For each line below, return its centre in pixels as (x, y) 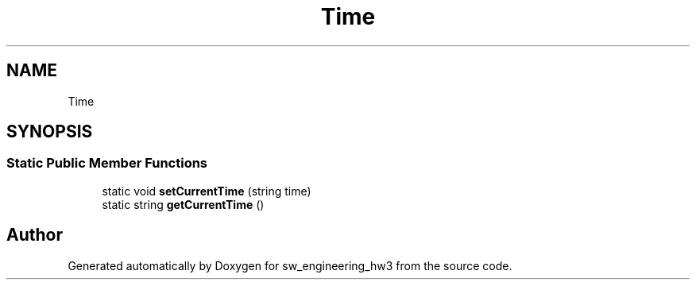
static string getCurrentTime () (183, 204)
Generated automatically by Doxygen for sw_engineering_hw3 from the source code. (290, 265)
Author (35, 235)
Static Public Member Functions (107, 163)
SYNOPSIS (50, 132)
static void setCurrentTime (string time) (207, 191)
